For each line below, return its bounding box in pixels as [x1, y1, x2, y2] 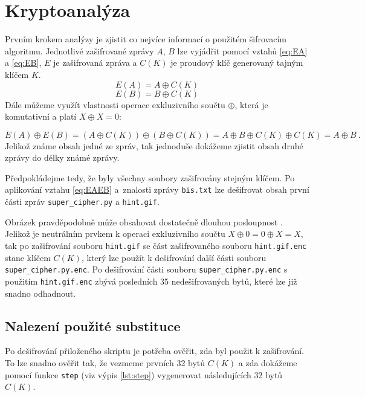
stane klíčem [5, 251, 51, 263]
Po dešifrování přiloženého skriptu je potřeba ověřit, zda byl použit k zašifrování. [5, 344, 304, 357]
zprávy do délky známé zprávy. [5, 151, 120, 164]
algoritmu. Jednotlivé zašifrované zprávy [5, 44, 154, 57]
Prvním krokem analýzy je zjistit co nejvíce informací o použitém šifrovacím [5, 33, 286, 45]
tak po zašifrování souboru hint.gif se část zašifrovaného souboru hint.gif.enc [5, 239, 307, 251]
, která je [234, 98, 268, 111]
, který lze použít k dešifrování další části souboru [81, 251, 266, 263]
